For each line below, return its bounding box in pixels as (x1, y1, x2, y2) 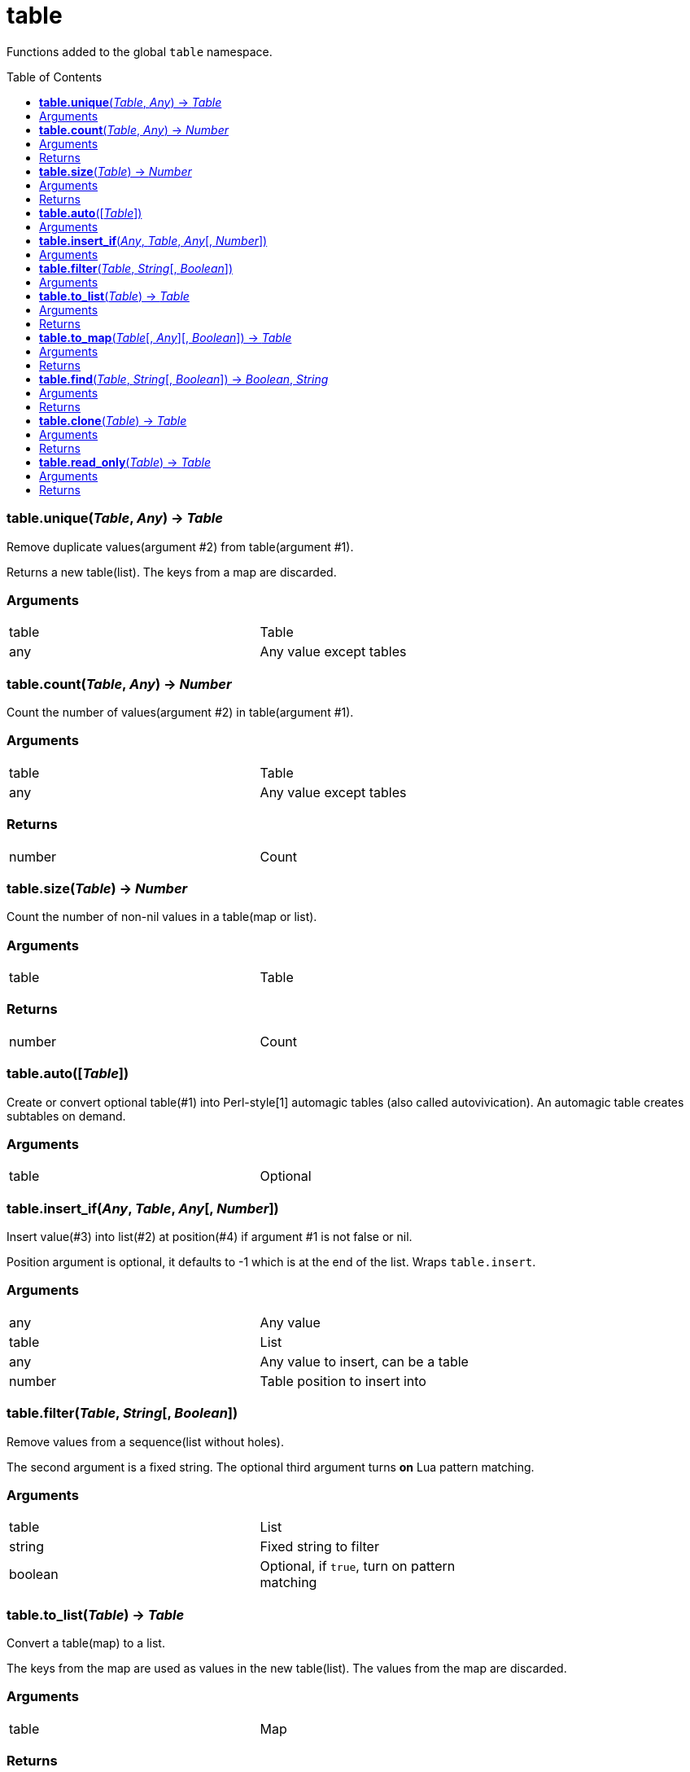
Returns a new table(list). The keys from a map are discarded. (7, 564, 337, 579)
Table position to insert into (260, 1372, 426, 1389)
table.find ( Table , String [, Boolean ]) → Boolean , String (39, 371, 329, 386)
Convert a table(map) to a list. (7, 1636, 165, 1650)
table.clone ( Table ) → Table (39, 413, 187, 428)
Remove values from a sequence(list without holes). (7, 1434, 284, 1449)
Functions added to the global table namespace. (7, 44, 273, 59)
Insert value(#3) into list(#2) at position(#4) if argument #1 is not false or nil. (7, 1230, 413, 1243)
